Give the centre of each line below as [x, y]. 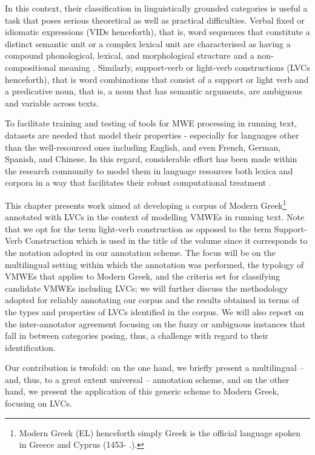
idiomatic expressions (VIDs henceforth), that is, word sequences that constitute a [157, 32]
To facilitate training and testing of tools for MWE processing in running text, [151, 123]
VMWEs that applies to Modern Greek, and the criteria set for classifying [142, 276]
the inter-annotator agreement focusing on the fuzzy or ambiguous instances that [155, 323]
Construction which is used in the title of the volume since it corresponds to [166, 241]
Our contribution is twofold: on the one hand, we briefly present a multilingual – [154, 368]
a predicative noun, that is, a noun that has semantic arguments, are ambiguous [154, 91]
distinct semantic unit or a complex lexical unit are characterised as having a [148, 43]
